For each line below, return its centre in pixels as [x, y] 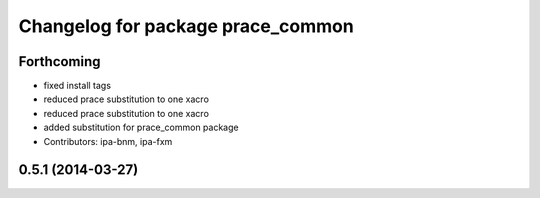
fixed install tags [77, 86]
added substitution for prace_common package [141, 127]
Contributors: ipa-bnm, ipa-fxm [108, 141]
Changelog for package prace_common [186, 26]
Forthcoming [59, 61]
